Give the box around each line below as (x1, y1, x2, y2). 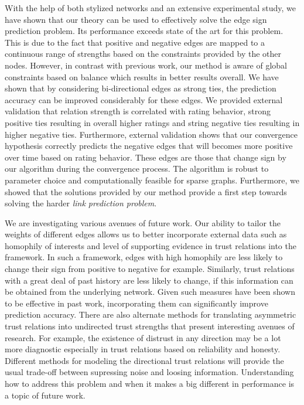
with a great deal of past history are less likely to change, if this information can (5, 274, 293, 286)
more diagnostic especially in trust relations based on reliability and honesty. (5, 343, 281, 355)
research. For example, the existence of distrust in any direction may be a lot (5, 331, 281, 343)
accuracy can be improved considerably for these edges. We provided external (5, 93, 283, 105)
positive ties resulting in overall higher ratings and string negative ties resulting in (5, 116, 300, 128)
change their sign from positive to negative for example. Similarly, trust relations (5, 263, 295, 275)
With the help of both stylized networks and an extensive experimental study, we (5, 2, 296, 13)
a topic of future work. (5, 389, 86, 401)
